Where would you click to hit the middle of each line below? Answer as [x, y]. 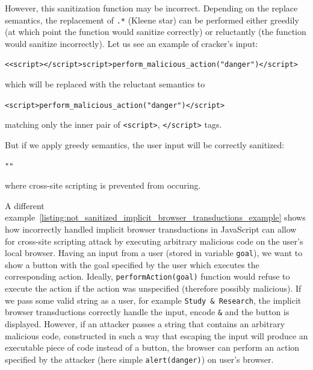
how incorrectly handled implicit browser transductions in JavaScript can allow [151, 229]
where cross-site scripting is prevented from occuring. [103, 185]
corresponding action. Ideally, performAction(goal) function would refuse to [147, 276]
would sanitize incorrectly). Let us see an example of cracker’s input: [132, 43]
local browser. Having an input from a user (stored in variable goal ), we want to [154, 253]
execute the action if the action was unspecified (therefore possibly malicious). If [153, 288]
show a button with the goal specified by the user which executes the [132, 264]
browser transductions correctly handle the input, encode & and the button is [147, 312]
